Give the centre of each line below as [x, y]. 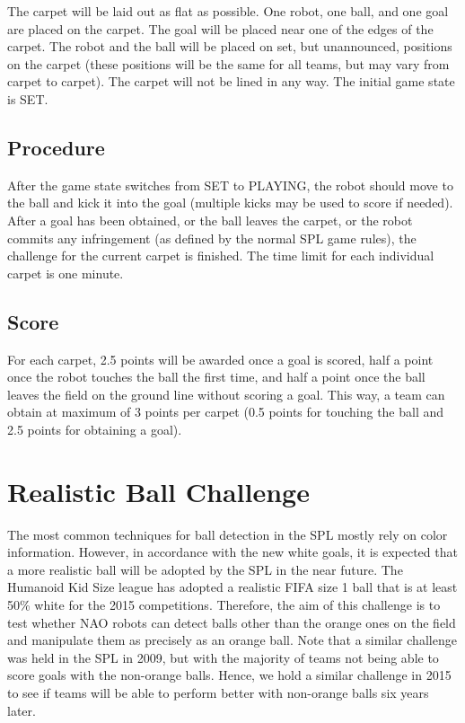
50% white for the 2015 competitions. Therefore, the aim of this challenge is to [224, 604]
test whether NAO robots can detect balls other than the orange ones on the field [232, 622]
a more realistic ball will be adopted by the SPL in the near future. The [205, 569]
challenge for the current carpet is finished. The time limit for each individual [221, 256]
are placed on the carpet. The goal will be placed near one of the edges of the [220, 28]
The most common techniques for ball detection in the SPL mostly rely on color [228, 534]
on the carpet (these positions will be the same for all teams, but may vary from [228, 63]
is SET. [28, 98]
